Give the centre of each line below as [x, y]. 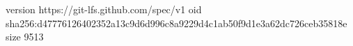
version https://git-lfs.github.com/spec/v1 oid [104, 9]
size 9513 [25, 37]
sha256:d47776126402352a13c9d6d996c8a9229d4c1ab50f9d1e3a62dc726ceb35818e [176, 23]
